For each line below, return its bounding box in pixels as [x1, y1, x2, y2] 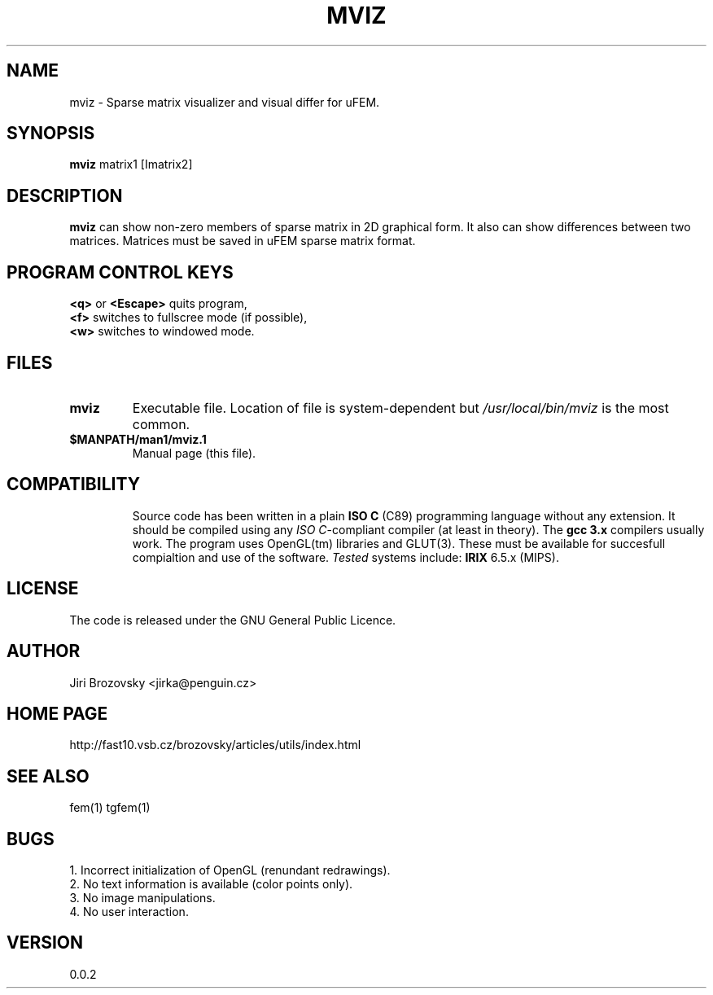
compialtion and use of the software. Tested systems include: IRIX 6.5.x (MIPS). [132, 550, 559, 564]
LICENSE [7, 578, 79, 599]
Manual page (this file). [132, 445, 256, 460]
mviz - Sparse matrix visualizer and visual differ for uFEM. [69, 94, 380, 109]
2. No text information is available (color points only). [69, 877, 353, 892]
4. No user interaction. [69, 905, 189, 919]
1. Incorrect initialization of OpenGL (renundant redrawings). [69, 863, 391, 878]
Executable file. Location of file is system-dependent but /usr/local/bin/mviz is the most [132, 399, 669, 416]
